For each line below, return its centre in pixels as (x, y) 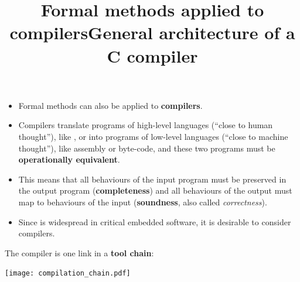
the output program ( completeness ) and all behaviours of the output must (155, 190)
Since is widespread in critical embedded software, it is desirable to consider (155, 221)
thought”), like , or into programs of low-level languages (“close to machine (153, 136)
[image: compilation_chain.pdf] (68, 274)
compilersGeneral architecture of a (152, 32)
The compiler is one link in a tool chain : (79, 252)
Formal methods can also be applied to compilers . (110, 105)
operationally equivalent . (69, 159)
